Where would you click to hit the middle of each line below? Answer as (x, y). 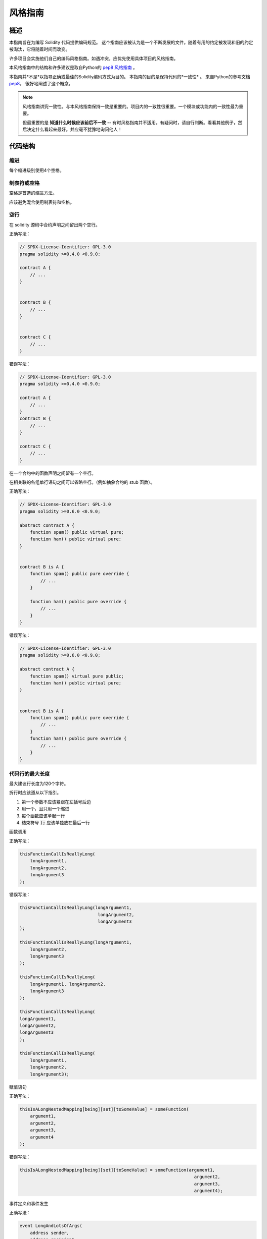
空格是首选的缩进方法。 (33, 193)
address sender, (49, 1233)
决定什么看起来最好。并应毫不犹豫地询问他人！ (74, 129)
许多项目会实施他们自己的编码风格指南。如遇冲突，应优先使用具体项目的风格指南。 (93, 58)
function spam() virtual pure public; (77, 676)
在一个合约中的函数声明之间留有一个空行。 (52, 473)
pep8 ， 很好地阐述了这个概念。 (41, 84)
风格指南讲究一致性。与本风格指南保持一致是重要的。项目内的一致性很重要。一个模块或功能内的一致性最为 (131, 106)
